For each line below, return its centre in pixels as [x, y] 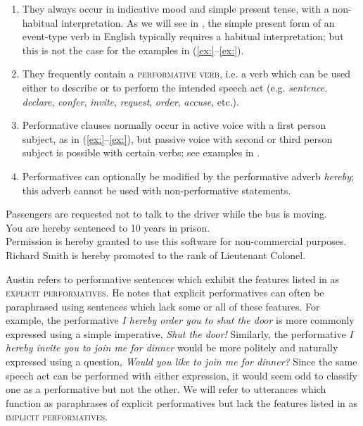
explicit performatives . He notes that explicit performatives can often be [165, 293]
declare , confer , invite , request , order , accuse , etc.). [130, 101]
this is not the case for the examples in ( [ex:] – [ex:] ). [133, 50]
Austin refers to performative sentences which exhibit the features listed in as [172, 278]
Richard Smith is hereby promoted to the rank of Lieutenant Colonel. [156, 255]
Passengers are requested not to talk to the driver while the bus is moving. [166, 214]
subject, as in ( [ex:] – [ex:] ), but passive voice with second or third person [177, 138]
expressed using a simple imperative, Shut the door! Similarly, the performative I [179, 333]
